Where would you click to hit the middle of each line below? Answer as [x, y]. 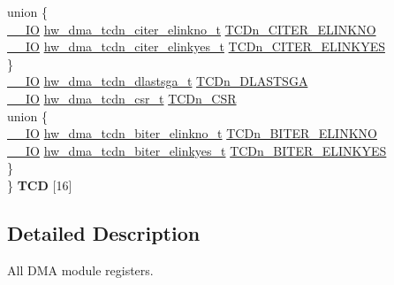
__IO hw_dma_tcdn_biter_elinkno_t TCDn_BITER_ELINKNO [192, 133]
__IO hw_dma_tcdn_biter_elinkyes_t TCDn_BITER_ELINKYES [197, 150]
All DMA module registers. [80, 270]
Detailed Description [104, 232]
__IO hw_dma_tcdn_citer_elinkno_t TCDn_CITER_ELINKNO [192, 29]
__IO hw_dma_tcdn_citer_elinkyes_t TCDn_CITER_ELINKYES [196, 46]
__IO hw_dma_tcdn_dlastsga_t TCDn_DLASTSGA [158, 81]
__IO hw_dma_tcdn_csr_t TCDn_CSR [122, 98]
